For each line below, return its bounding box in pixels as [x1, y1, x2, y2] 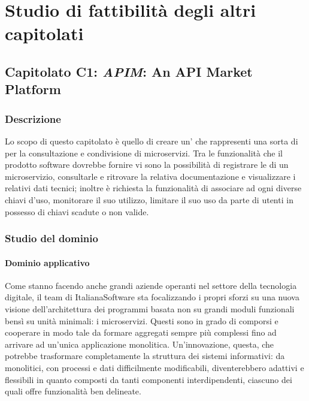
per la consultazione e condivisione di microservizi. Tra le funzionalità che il [5, 146, 283, 159]
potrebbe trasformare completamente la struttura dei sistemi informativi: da [5, 349, 285, 362]
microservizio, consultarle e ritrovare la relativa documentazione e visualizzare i [5, 170, 296, 182]
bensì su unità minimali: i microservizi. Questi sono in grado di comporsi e [5, 314, 278, 327]
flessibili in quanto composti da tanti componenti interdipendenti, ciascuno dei [5, 373, 292, 385]
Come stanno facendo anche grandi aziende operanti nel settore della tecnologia [5, 279, 297, 291]
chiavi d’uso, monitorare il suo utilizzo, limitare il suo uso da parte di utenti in [5, 193, 293, 206]
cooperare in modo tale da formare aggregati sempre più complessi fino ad [5, 326, 277, 339]
